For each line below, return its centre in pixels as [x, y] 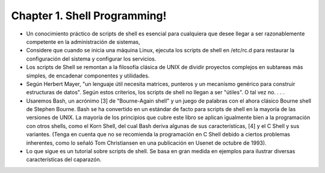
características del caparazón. [64, 160]
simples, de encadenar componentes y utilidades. [88, 76]
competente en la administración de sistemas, [83, 41]
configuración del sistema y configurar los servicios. [91, 59]
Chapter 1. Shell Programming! [89, 16]
